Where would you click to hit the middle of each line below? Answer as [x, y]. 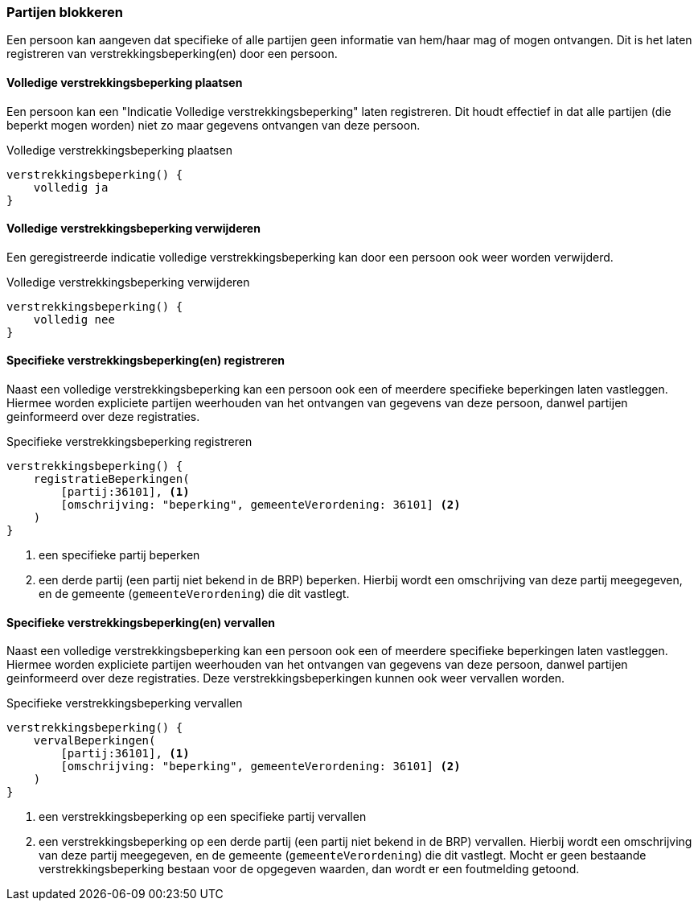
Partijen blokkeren [65, 12]
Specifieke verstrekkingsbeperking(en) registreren [146, 361]
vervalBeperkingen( [94, 741]
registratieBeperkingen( [111, 479]
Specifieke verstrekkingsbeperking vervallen [125, 703]
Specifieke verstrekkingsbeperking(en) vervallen [141, 622]
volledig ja [71, 187]
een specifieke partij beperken [119, 555]
